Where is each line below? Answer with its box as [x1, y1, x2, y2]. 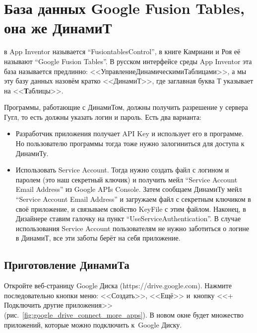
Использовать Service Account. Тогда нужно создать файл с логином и [15, 165, 229, 175]
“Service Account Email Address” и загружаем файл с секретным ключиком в [15, 194, 251, 204]
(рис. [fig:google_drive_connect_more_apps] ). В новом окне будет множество [4, 309, 244, 320]
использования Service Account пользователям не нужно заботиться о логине [15, 223, 249, 233]
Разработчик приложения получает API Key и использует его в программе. [15, 128, 244, 139]
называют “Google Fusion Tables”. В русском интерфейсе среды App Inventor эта [4, 56, 252, 66]
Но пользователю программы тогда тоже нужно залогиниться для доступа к [15, 138, 245, 149]
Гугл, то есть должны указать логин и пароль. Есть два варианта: [4, 111, 201, 122]
